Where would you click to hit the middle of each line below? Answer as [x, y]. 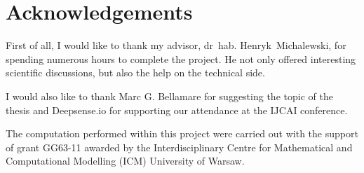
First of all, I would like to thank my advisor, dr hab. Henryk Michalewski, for [176, 45]
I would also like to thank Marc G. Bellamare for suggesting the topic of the [169, 96]
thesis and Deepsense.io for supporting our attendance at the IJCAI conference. [177, 110]
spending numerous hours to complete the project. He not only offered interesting [181, 58]
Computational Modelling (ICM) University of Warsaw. [125, 161]
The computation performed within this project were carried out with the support [182, 133]
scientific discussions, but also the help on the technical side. [135, 72]
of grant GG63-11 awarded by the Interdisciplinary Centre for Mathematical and [179, 147]
